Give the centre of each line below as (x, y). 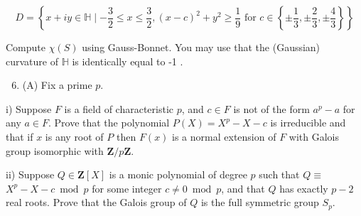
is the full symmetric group (260, 202)
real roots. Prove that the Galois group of (96, 202)
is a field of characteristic (119, 108)
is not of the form (271, 108)
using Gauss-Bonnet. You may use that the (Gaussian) (201, 47)
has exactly (304, 188)
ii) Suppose (30, 174)
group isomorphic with (55, 150)
